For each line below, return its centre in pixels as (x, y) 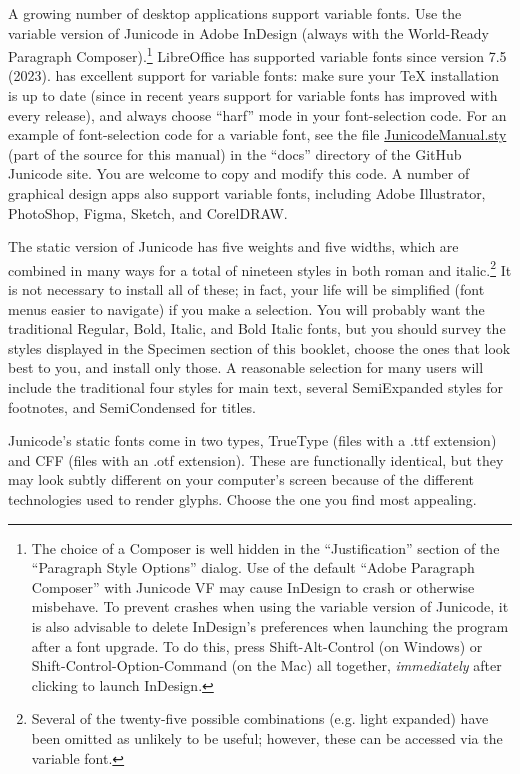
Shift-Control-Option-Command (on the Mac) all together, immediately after (266, 665)
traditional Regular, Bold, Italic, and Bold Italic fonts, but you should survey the (257, 328)
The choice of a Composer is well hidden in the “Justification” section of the (265, 547)
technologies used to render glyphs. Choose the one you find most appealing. (242, 498)
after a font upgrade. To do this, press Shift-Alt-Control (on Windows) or (257, 645)
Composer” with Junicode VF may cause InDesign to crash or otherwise (253, 586)
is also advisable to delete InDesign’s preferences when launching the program (270, 625)
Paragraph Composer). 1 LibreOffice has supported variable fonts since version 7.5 (257, 54)
